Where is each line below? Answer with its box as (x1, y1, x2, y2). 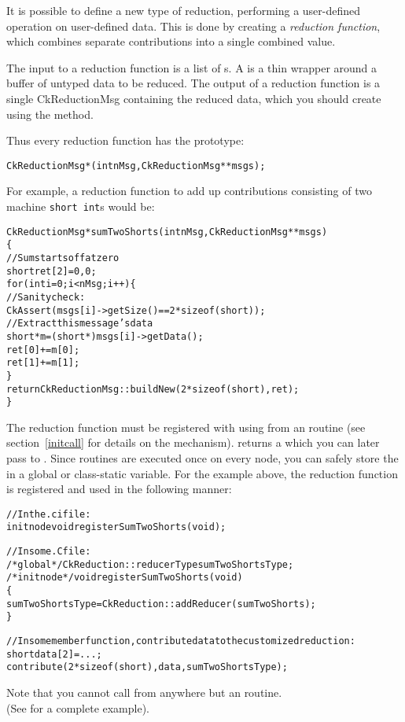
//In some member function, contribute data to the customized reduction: (6, 635, 355, 647)
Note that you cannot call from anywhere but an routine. (6, 684, 282, 701)
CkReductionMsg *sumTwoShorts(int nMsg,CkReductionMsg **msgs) (6, 226, 328, 238)
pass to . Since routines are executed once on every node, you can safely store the (6, 450, 399, 466)
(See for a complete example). (6, 699, 150, 716)
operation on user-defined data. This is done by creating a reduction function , (6, 17, 381, 34)
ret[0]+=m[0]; (6, 344, 80, 355)
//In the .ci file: (6, 508, 91, 520)
